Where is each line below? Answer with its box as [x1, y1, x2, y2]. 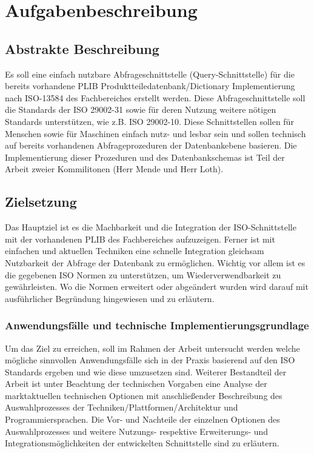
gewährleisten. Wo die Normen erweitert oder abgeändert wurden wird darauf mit [5, 280, 309, 293]
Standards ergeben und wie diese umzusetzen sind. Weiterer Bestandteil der [5, 365, 287, 378]
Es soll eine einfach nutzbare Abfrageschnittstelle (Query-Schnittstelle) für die [5, 67, 295, 80]
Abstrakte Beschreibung [5, 39, 159, 58]
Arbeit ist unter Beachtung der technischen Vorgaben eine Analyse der [5, 377, 267, 390]
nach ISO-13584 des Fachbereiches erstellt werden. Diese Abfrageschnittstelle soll [5, 91, 306, 104]
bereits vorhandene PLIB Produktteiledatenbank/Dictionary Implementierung [5, 79, 295, 92]
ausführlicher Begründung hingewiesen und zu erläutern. [5, 292, 215, 304]
